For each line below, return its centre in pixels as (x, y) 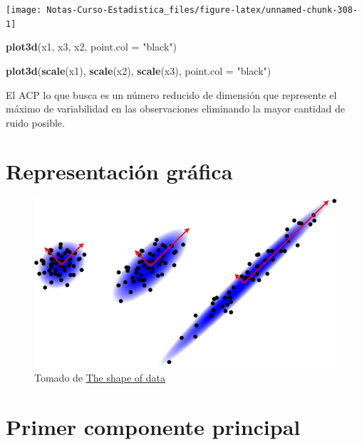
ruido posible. (35, 122)
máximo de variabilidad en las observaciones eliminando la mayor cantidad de (175, 109)
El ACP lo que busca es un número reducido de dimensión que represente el (171, 94)
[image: (24, 10)
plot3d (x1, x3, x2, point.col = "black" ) (91, 47)
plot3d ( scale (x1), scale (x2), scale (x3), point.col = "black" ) (139, 70)
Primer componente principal (153, 426)
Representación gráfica (119, 171)
